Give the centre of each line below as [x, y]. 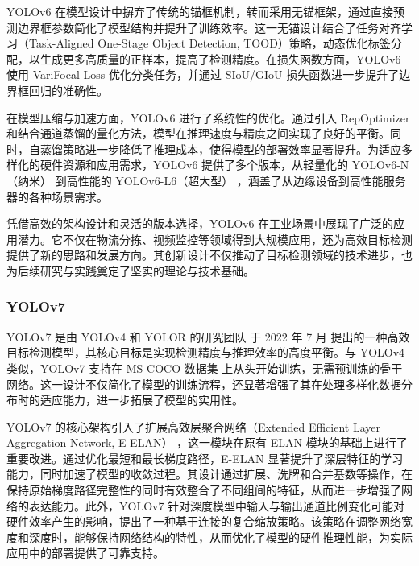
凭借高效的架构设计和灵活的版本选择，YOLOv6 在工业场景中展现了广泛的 [200, 223]
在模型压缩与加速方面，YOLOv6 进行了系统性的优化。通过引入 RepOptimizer [208, 117]
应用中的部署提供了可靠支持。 [85, 553]
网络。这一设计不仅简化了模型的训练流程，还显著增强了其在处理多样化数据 [204, 384]
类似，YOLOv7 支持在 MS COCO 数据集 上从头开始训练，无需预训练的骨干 [205, 368]
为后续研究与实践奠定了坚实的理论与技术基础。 [131, 270]
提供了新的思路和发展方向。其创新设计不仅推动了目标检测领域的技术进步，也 [209, 255]
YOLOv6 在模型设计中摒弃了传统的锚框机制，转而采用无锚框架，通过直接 [200, 11]
